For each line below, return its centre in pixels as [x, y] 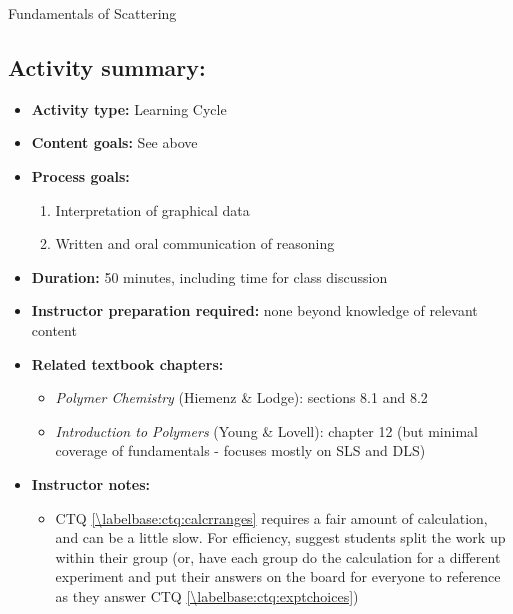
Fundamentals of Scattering [92, 13]
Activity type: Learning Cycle [129, 108]
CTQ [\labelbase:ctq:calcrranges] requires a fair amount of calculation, [271, 517]
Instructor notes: [90, 483]
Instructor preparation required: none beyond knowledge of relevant [254, 310]
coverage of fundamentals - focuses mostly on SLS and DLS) [240, 450]
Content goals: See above [114, 142]
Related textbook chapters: [127, 363]
